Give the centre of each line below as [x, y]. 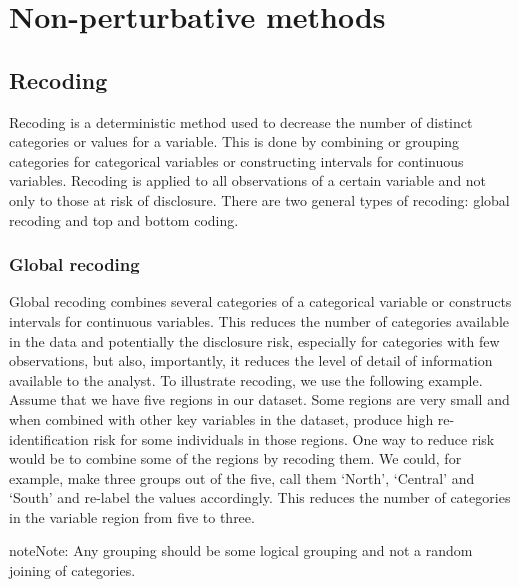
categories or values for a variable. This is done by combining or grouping [234, 141]
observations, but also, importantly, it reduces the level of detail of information [251, 360]
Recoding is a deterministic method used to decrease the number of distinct [241, 121]
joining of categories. [72, 570]
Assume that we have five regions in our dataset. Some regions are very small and [259, 399]
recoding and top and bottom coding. [124, 219]
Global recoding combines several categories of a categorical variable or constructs [260, 301]
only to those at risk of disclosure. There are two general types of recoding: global [259, 199]
